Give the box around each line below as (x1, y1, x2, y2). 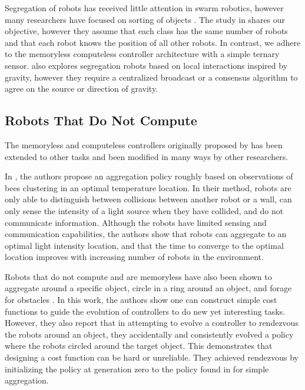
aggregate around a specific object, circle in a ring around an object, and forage (5, 282, 292, 294)
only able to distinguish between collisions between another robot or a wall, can (5, 193, 292, 205)
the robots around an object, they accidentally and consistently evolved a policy (5, 328, 294, 340)
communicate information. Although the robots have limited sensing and (5, 216, 267, 228)
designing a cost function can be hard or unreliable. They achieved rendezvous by (5, 351, 299, 364)
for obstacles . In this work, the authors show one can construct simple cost (5, 294, 277, 306)
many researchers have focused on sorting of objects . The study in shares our (5, 13, 286, 25)
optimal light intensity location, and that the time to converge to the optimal (5, 239, 284, 251)
